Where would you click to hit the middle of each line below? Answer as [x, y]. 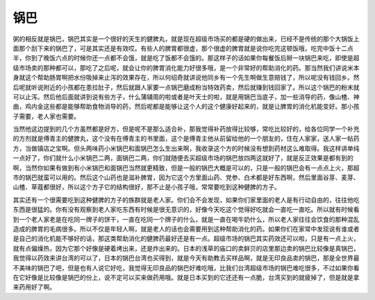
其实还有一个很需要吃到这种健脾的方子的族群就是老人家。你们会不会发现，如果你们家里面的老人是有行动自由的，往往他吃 [186, 200]
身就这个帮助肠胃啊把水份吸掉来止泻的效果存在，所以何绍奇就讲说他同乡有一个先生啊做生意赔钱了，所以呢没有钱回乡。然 [186, 78]
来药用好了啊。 [34, 287]
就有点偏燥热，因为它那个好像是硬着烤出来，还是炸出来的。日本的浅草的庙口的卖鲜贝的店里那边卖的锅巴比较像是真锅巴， [186, 248]
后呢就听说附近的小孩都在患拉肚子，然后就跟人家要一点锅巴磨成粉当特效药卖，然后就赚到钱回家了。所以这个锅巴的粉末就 [186, 87]
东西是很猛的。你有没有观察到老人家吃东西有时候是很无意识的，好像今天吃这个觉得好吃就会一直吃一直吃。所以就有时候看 [186, 210]
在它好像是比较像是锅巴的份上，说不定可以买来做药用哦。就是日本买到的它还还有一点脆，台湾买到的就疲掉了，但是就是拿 [186, 277]
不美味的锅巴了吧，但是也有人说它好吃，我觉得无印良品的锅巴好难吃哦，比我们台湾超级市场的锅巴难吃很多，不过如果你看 [186, 267]
